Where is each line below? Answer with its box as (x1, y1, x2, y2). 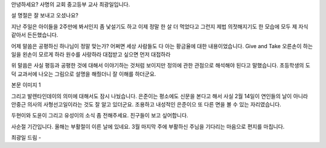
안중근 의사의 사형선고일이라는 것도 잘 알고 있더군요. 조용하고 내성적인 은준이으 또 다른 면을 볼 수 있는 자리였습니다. (11, 100, 282, 108)
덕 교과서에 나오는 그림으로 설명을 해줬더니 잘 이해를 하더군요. (11, 70, 156, 78)
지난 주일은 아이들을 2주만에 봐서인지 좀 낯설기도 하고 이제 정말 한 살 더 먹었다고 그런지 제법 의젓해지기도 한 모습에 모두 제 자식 (11, 23, 308, 30)
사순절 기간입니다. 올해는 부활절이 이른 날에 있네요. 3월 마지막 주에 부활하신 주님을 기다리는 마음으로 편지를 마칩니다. (11, 123, 285, 130)
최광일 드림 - (11, 134, 42, 141)
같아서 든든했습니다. (11, 31, 59, 39)
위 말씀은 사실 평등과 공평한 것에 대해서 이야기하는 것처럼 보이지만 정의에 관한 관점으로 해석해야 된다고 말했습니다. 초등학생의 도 (11, 62, 311, 69)
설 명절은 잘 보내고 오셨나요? (11, 12, 78, 19)
